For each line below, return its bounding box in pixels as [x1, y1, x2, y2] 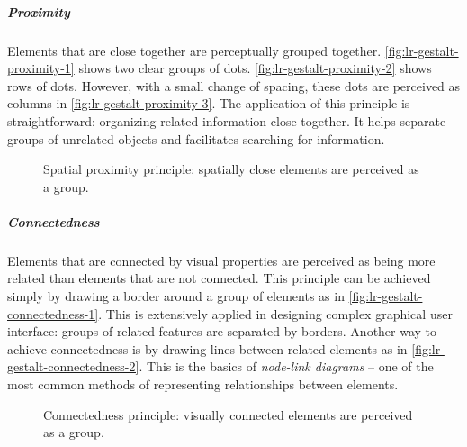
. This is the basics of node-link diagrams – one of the [139, 357, 434, 376]
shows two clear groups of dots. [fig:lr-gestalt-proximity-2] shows [78, 59, 432, 78]
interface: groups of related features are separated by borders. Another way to [7, 322, 437, 341]
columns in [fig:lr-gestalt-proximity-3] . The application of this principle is [7, 94, 410, 113]
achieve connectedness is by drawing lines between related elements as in [7, 339, 408, 358]
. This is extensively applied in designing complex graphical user [98, 304, 453, 323]
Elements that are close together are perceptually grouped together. [7, 41, 382, 59]
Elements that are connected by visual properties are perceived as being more [7, 251, 436, 269]
